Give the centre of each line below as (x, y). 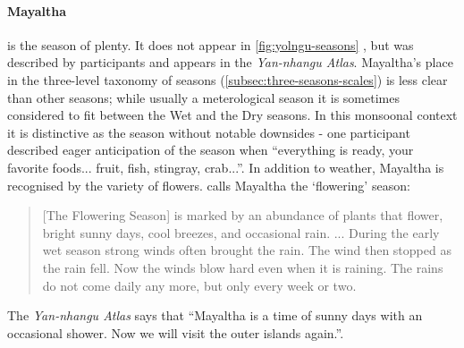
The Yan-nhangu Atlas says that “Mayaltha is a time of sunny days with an (215, 315)
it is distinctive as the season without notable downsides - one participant (209, 132)
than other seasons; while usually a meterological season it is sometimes (203, 97)
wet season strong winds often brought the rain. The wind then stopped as (247, 250)
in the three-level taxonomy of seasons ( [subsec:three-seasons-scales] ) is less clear (228, 79)
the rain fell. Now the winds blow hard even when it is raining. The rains (243, 267)
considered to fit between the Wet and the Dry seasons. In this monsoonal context (232, 115)
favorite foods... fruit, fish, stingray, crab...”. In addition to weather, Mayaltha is (226, 167)
